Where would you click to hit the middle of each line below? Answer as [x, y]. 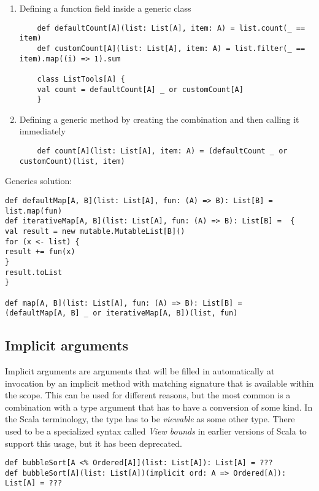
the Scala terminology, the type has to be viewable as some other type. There [150, 419]
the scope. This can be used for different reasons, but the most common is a [148, 395]
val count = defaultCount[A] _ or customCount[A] [140, 89]
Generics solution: [39, 181]
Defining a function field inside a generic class [105, 8]
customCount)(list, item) [72, 161]
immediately [42, 131]
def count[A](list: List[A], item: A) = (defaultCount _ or [162, 151]
